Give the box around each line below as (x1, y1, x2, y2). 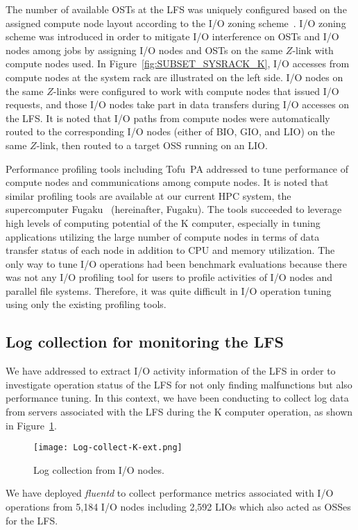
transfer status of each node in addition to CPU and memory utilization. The (6, 243, 335, 257)
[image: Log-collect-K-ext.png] (33, 443, 182, 453)
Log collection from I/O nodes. (33, 462, 164, 477)
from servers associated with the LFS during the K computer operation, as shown (6, 404, 353, 419)
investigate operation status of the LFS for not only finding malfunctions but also (6, 377, 352, 391)
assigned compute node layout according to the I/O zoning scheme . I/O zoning (6, 15, 346, 30)
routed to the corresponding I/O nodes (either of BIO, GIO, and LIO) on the (6, 124, 335, 139)
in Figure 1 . (6, 418, 57, 432)
